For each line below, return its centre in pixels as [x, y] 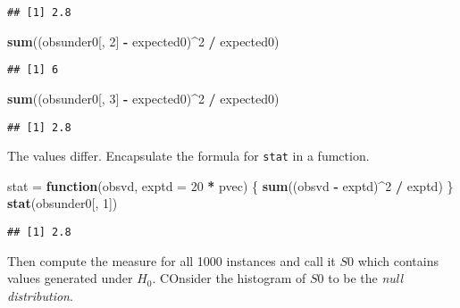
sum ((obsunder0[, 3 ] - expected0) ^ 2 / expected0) [143, 98]
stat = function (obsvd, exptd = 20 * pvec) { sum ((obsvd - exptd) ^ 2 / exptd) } [230, 185]
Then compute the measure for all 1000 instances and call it [171, 260]
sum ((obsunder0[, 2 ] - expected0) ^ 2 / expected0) [143, 41]
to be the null [366, 278]
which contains [398, 260]
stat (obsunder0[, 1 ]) [63, 203]
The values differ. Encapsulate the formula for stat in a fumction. [188, 156]
